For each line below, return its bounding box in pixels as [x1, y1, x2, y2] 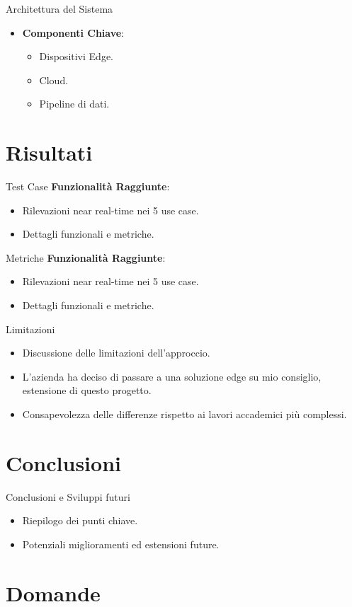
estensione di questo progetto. [22, 383, 152, 398]
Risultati [6, 138, 93, 167]
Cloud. [39, 72, 69, 87]
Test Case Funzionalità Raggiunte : [6, 179, 170, 194]
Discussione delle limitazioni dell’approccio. [22, 345, 210, 360]
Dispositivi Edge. [39, 49, 113, 64]
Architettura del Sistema [6, 1, 113, 16]
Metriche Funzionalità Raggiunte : [6, 250, 166, 265]
